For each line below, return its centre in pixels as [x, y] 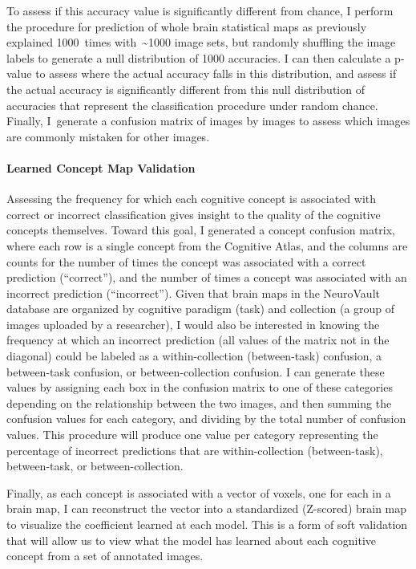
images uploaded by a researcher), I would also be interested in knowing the [193, 324]
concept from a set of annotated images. [105, 556]
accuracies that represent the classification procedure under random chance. [192, 105]
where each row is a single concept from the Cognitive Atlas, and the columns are [207, 245]
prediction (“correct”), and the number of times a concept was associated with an [207, 277]
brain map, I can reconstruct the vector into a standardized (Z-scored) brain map [207, 508]
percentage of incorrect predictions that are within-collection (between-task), [195, 450]
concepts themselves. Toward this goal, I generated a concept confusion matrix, [201, 230]
